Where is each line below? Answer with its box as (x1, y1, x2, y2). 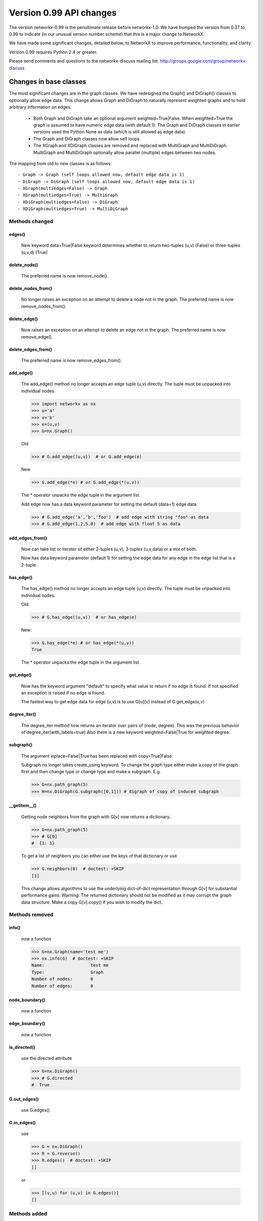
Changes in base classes (9, 78, 87, 86)
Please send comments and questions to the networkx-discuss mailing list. (9, 58, 159, 64)
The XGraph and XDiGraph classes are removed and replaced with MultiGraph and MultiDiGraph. (33, 143, 228, 148)
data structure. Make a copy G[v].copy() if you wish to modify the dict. (21, 899, 163, 905)
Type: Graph (31, 969, 104, 975)
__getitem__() (9, 802, 37, 808)
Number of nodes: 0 (31, 976, 94, 982)
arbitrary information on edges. (9, 104, 72, 110)
